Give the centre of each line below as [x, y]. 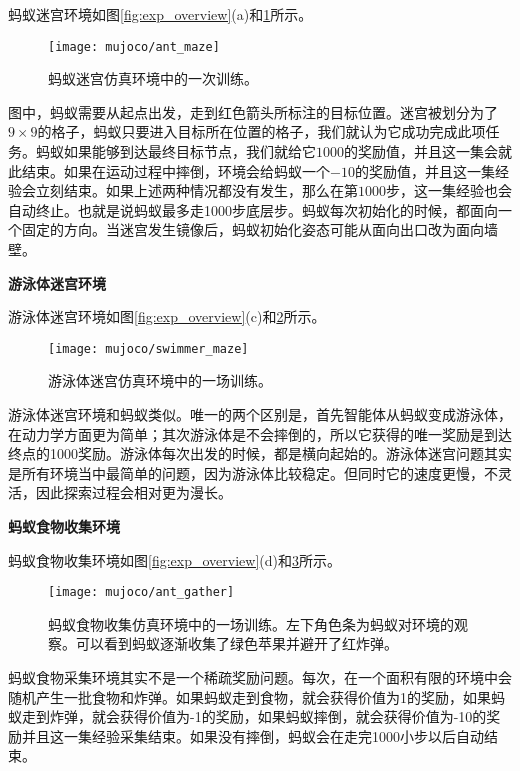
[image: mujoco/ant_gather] [141, 592]
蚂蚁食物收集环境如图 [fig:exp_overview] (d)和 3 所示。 [174, 559]
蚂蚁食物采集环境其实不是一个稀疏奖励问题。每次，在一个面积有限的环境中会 [260, 677]
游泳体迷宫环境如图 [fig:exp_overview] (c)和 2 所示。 [167, 316]
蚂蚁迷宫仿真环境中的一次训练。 [153, 78]
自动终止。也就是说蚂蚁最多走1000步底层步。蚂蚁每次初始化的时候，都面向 [253, 209]
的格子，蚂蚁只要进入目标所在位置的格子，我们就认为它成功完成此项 [261, 131]
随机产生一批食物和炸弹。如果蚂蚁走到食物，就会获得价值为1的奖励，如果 [249, 696]
